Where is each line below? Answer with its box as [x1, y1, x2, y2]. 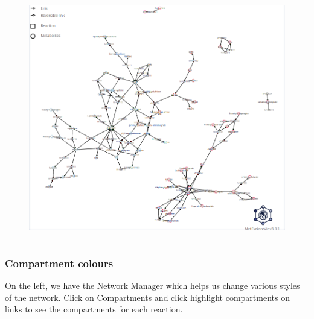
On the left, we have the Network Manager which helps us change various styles [5, 279, 300, 291]
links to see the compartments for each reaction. [5, 303, 183, 315]
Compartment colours [5, 255, 114, 270]
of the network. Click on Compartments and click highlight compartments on [5, 291, 290, 303]
